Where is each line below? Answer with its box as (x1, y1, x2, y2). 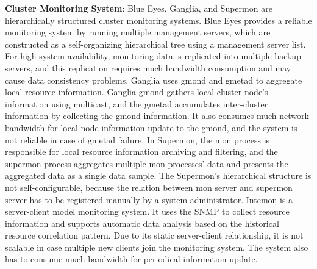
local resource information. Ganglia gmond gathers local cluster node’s (5, 85, 268, 98)
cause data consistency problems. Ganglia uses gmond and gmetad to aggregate (5, 73, 302, 86)
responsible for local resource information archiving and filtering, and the (5, 145, 278, 158)
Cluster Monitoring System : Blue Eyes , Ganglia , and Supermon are (5, 2, 272, 14)
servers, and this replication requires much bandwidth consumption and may (5, 61, 291, 74)
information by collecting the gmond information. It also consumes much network (5, 109, 309, 122)
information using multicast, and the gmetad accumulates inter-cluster (5, 97, 268, 110)
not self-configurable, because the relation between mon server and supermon (5, 181, 293, 193)
